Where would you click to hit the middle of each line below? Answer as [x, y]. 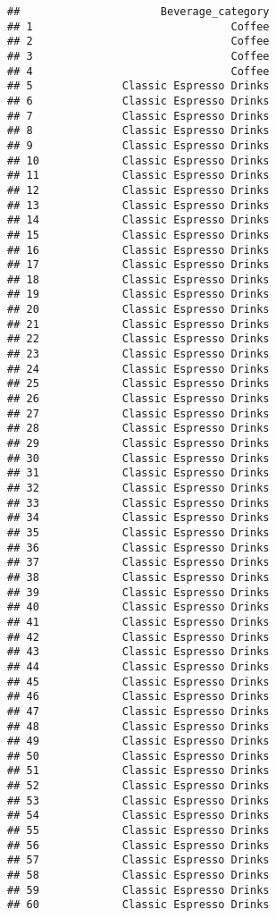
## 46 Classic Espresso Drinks [138, 697]
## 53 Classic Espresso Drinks [138, 800]
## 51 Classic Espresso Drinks [138, 771]
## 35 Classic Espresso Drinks [138, 532]
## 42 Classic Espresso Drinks [138, 637]
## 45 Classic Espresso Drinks [138, 682]
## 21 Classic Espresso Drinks [138, 324]
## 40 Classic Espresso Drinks [138, 607]
